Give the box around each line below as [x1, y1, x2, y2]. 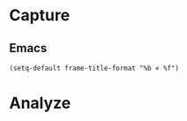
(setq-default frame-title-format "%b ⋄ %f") [9, 64, 179, 72]
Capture [9, 5, 71, 26]
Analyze [9, 94, 71, 113]
